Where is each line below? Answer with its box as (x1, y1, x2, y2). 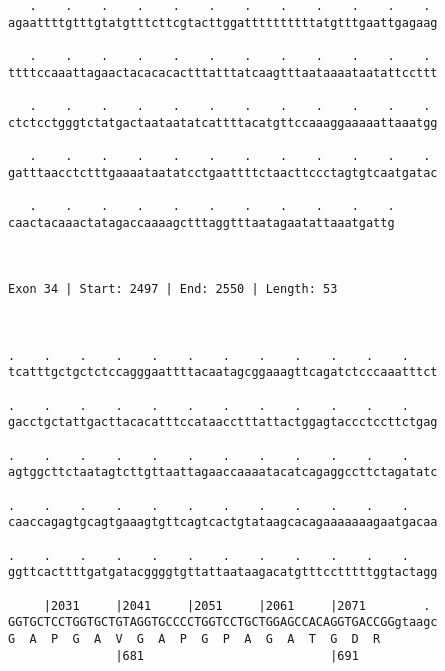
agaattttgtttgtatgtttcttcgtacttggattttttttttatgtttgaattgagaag (8, 15, 438, 30)
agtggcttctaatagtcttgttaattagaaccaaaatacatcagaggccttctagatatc (8, 465, 438, 480)
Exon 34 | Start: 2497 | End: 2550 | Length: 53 (8, 282, 338, 297)
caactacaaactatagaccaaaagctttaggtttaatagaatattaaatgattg (8, 215, 395, 230)
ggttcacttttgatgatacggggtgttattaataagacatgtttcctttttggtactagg (8, 565, 438, 580)
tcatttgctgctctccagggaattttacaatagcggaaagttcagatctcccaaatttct (8, 365, 438, 380)
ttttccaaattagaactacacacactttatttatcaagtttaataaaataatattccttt (8, 65, 438, 80)
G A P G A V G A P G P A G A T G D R (8, 631, 381, 646)
